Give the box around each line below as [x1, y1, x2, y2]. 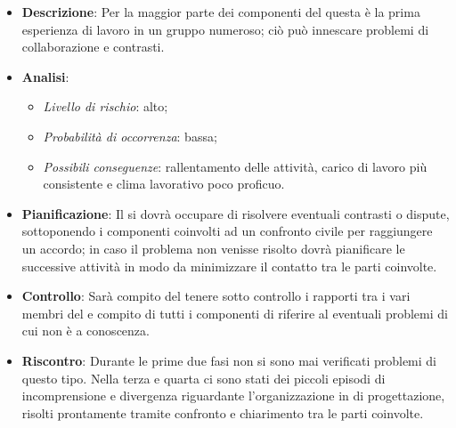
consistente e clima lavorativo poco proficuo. [43, 174, 285, 193]
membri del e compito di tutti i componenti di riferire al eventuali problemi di [21, 303, 448, 322]
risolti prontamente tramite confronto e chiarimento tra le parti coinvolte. [21, 403, 424, 422]
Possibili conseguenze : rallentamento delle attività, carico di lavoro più [43, 157, 427, 175]
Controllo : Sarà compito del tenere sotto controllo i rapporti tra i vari [21, 287, 411, 305]
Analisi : [21, 67, 69, 85]
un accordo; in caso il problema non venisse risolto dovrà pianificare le [21, 238, 405, 257]
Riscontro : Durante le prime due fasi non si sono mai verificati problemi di [21, 351, 436, 369]
